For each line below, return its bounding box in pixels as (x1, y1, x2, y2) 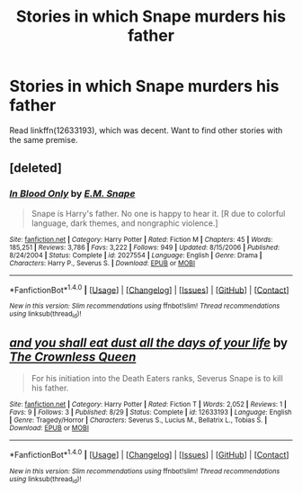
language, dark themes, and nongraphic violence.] (31, 218, 218, 229)
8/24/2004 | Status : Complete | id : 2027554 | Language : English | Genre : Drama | (9, 250, 262, 260)
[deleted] (9, 160, 63, 176)
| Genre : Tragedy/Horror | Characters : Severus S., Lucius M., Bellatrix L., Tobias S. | (9, 416, 268, 425)
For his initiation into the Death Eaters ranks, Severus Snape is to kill (31, 373, 283, 384)
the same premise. (9, 134, 78, 145)
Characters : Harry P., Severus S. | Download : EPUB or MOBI (9, 258, 196, 267)
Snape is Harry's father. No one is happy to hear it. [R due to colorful (31, 208, 286, 219)
